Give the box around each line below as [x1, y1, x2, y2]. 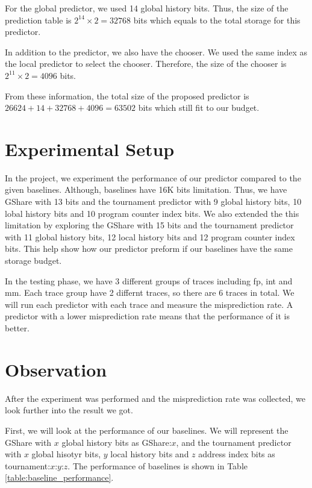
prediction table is [5, 13, 72, 26]
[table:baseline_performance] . [5, 471, 114, 484]
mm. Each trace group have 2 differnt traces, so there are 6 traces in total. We [5, 286, 295, 299]
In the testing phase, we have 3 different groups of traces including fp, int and [5, 274, 293, 287]
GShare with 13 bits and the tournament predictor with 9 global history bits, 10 [5, 195, 302, 208]
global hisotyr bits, [31, 448, 101, 460]
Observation [5, 357, 107, 381]
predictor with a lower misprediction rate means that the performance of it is [5, 310, 290, 322]
